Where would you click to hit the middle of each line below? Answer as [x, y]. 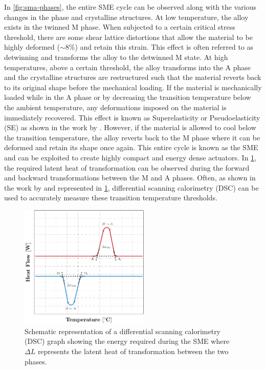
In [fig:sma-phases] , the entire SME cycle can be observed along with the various [130, 7]
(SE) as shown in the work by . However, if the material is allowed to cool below [130, 127]
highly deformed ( [32, 47]
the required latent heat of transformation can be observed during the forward [127, 167]
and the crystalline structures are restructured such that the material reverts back [133, 77]
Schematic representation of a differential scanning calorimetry [123, 331]
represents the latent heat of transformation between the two [133, 351]
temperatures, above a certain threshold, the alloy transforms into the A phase [128, 67]
